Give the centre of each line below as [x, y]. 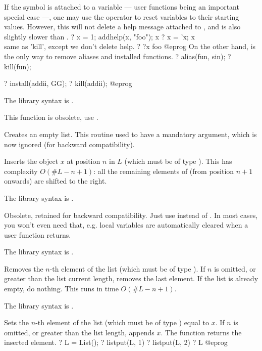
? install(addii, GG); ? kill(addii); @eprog [68, 83]
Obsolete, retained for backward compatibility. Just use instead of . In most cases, [131, 215]
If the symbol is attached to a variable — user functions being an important [122, 7]
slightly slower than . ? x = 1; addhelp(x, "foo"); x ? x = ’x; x [99, 36]
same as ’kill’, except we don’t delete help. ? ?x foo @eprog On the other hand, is [130, 46]
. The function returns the [201, 332]
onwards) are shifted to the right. [56, 181]
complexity [21, 171]
